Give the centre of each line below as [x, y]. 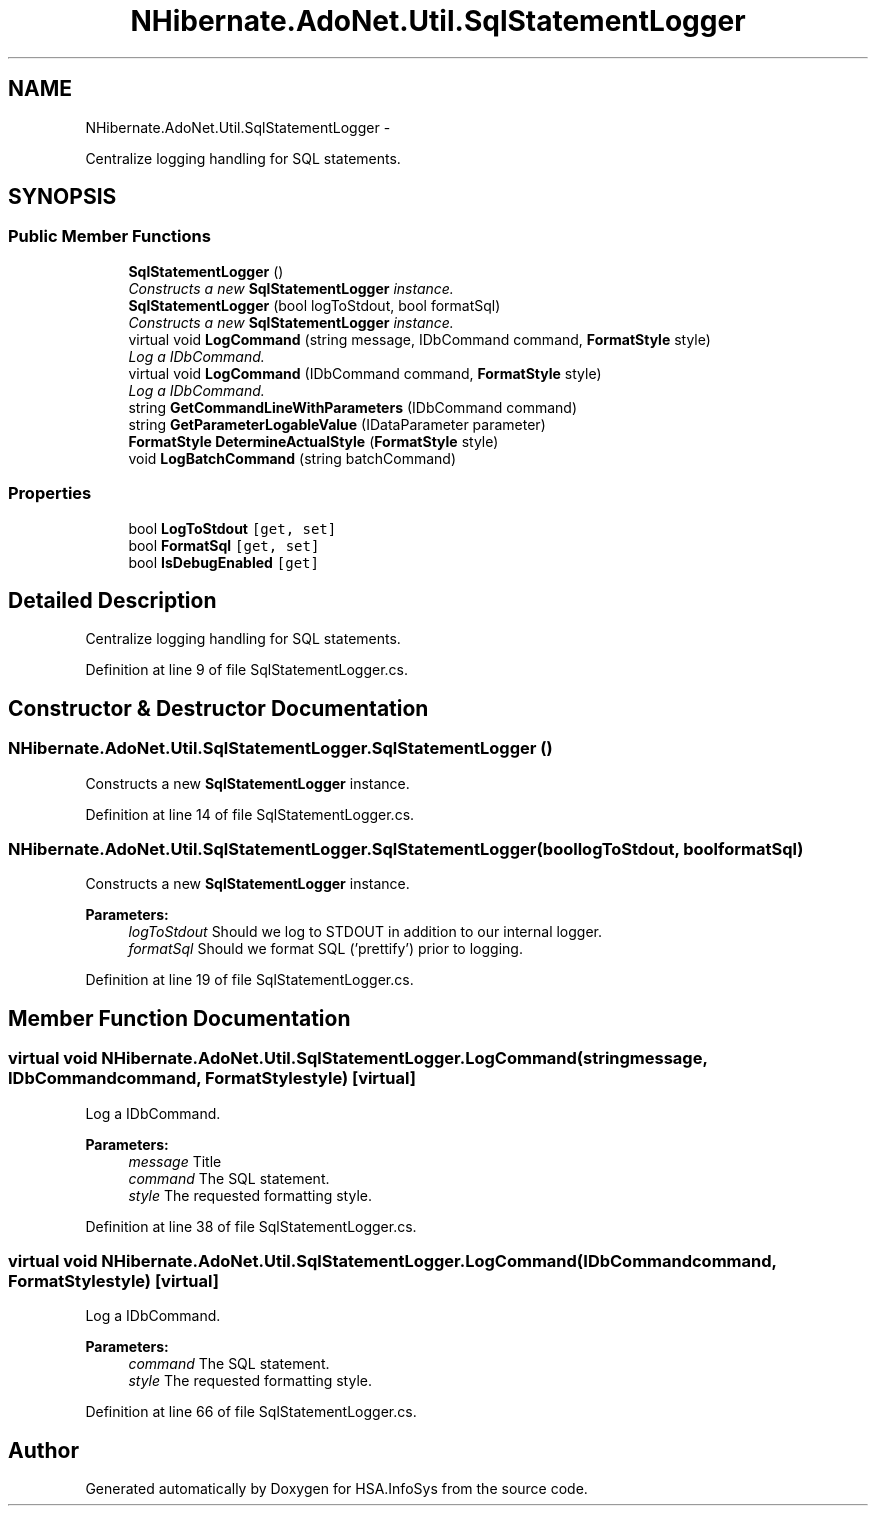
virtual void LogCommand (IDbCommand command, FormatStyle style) [365, 373]
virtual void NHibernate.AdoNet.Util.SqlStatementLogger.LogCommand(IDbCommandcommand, [392, 1260]
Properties [50, 493]
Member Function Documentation [179, 1018]
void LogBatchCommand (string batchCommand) [292, 458]
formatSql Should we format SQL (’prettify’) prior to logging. [325, 949]
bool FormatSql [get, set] [224, 545]
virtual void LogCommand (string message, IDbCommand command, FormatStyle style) [419, 339]
